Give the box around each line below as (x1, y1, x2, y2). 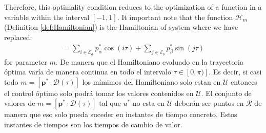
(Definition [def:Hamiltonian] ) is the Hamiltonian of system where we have (4, 22, 238, 32)
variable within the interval (4, 11, 90, 22)
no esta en (132, 98, 165, 108)
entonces (231, 76, 257, 87)
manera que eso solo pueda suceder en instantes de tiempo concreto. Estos (4, 109, 237, 120)
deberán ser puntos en (174, 98, 244, 108)
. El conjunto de (201, 87, 252, 98)
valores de (4, 98, 35, 108)
